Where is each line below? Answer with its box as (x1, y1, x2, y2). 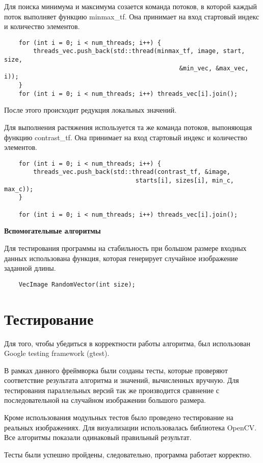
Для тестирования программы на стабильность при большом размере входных (4, 242, 247, 253)
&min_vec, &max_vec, (179, 64, 249, 72)
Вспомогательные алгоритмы (4, 225, 101, 236)
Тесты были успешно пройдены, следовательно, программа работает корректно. (4, 449, 252, 459)
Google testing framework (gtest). (4, 348, 110, 358)
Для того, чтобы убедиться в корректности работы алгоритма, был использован (4, 338, 250, 348)
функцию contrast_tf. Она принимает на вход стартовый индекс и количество (4, 132, 247, 142)
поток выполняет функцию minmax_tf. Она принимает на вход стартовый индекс (4, 11, 259, 21)
